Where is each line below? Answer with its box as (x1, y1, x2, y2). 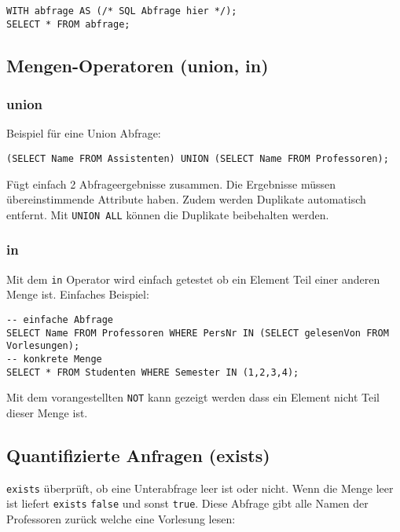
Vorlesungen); (6, 340, 80, 352)
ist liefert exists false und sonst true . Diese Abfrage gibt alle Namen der (6, 495, 369, 512)
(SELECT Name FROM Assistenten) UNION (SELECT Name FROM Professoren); (6, 152, 389, 164)
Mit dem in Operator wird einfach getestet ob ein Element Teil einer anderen (6, 270, 380, 287)
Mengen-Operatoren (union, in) (6, 53, 269, 77)
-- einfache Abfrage (6, 314, 114, 325)
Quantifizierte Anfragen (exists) (6, 442, 270, 467)
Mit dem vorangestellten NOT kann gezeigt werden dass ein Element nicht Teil (6, 389, 380, 405)
